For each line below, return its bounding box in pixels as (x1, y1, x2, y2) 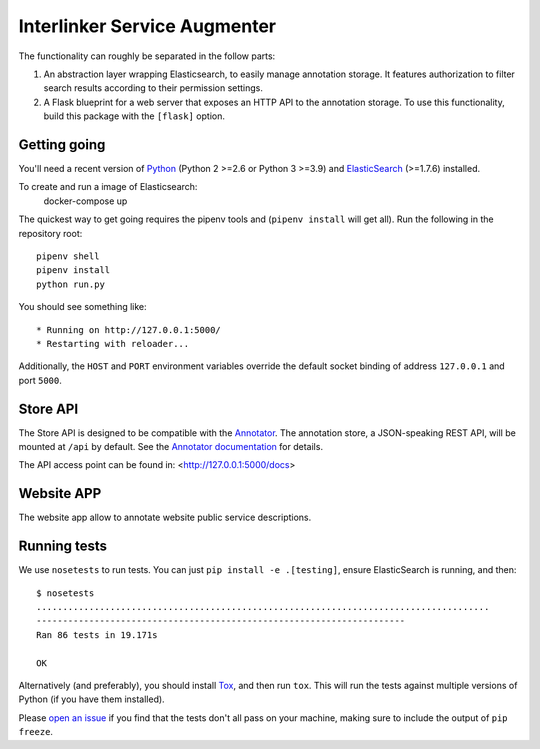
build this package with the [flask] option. (43, 110, 225, 122)
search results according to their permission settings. (43, 82, 264, 94)
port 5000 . (18, 374, 62, 386)
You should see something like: (18, 301, 147, 313)
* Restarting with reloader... (36, 338, 190, 349)
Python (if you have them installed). (18, 693, 165, 705)
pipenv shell (36, 250, 100, 262)
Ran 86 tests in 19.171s (36, 629, 158, 640)
